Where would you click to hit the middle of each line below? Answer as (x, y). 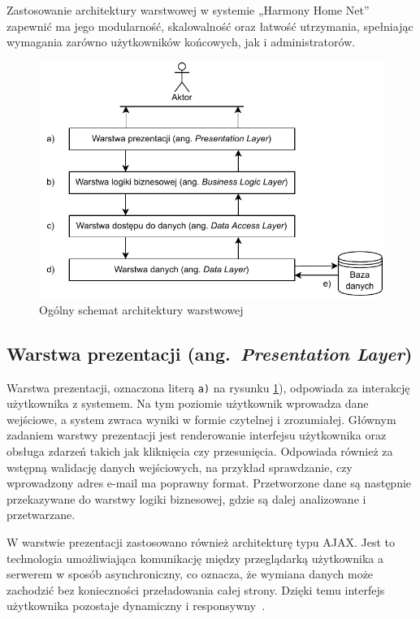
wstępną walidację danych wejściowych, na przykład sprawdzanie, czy (180, 467)
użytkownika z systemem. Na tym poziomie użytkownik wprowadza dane (188, 403)
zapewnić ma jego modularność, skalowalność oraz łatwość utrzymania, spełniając (210, 26)
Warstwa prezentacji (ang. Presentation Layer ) (210, 353)
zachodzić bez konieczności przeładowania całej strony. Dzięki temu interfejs (196, 589)
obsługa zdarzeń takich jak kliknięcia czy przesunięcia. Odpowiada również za (200, 451)
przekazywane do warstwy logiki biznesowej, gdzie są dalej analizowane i (186, 498)
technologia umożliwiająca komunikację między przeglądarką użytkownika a (195, 558)
